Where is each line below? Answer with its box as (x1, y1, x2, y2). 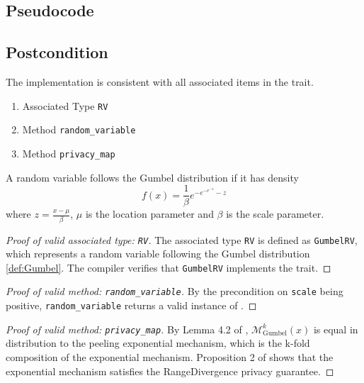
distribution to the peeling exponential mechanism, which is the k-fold (6, 335, 310, 350)
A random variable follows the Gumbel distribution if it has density (6, 170, 299, 184)
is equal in (313, 321, 358, 336)
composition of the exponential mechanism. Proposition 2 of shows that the (6, 349, 334, 364)
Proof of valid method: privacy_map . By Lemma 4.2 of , (6, 321, 249, 336)
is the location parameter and (85, 206, 214, 221)
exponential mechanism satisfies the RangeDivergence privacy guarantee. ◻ (6, 363, 334, 378)
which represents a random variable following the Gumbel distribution (6, 246, 310, 261)
